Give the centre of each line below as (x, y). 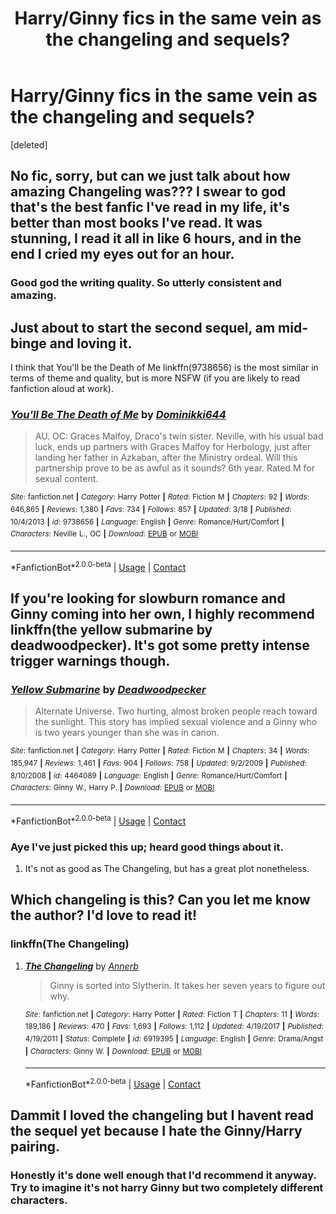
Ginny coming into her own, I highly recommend (162, 614)
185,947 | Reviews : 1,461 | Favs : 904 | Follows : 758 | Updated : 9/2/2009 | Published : (158, 763)
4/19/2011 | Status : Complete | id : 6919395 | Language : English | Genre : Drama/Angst (174, 1038)
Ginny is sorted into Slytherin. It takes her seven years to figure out (187, 985)
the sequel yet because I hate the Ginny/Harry (156, 1131)
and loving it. (91, 343)
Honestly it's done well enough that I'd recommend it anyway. (163, 1175)
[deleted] (29, 144)
